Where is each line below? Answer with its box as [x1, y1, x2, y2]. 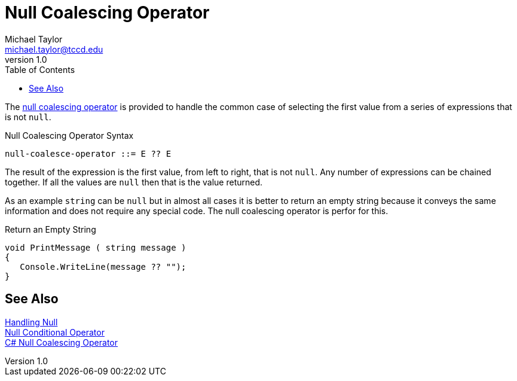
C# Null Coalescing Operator [5, 337, 118, 348]
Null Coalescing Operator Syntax [5, 130, 134, 141]
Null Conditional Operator [5, 327, 105, 337]
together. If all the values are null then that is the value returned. [5, 176, 263, 187]
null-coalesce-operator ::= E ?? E [5, 148, 172, 159]
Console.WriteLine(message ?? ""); [20, 261, 186, 272]
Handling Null [5, 316, 58, 327]
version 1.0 [5, 54, 47, 65]
